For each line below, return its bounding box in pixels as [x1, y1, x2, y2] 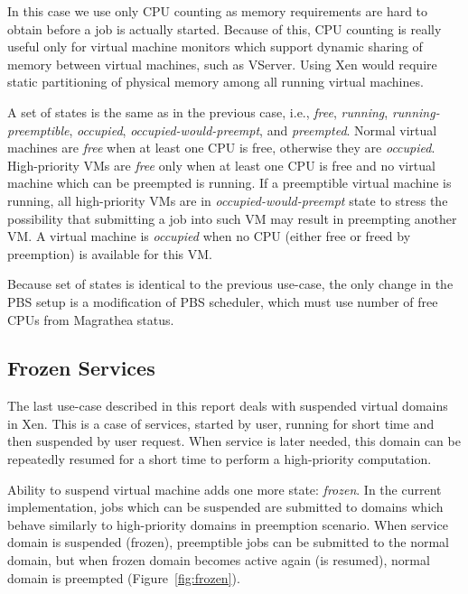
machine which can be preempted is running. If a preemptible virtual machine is [7, 173, 452, 192]
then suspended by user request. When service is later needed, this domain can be [7, 432, 461, 450]
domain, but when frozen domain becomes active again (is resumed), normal [7, 551, 430, 570]
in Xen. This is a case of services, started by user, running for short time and [7, 413, 435, 432]
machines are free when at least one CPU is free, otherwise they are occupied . [7, 138, 435, 157]
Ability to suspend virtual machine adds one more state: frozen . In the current [7, 479, 442, 498]
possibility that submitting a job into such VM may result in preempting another [7, 209, 457, 227]
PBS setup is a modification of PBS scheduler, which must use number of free [7, 292, 438, 311]
